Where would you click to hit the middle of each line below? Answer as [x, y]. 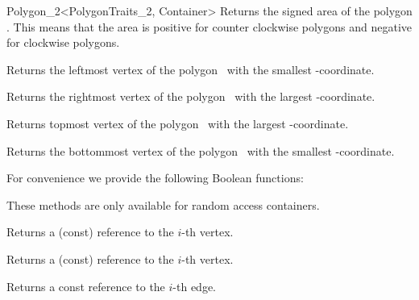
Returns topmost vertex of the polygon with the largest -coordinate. [178, 123]
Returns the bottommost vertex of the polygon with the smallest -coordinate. [201, 150]
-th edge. [195, 286]
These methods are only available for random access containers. [163, 204]
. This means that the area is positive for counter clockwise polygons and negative [209, 26]
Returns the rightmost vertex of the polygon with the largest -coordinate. [191, 96]
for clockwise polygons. [63, 42]
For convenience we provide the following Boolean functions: [155, 178]
